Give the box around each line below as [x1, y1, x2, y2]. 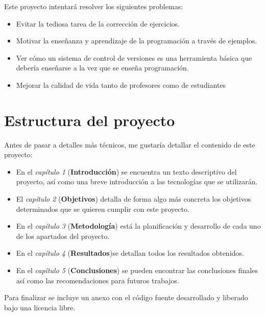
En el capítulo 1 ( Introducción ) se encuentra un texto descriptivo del [16, 166, 237, 177]
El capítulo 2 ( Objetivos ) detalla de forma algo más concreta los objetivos [16, 193, 251, 204]
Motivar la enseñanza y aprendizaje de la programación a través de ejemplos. [16, 35, 257, 46]
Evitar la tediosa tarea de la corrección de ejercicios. [16, 18, 180, 29]
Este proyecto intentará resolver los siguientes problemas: [4, 1, 183, 11]
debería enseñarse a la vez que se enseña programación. [16, 62, 189, 73]
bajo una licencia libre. [4, 302, 76, 312]
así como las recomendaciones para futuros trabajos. [16, 275, 179, 285]
